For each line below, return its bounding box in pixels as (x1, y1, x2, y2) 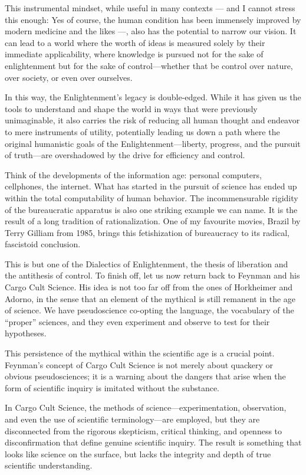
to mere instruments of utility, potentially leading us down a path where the (5, 125, 280, 137)
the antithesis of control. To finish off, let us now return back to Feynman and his (5, 269, 300, 281)
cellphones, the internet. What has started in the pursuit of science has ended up (5, 180, 297, 192)
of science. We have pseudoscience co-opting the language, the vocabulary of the (5, 304, 294, 316)
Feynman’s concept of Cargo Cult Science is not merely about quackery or (5, 358, 274, 371)
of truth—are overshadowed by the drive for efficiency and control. (5, 149, 245, 161)
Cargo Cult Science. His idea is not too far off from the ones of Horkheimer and (5, 281, 293, 293)
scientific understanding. (5, 459, 93, 471)
